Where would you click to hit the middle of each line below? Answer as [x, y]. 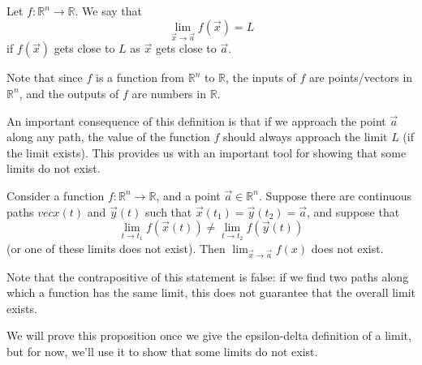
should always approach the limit [306, 137]
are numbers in [169, 93]
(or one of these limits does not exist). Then [116, 248]
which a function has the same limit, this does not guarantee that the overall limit [211, 292]
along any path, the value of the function [108, 137]
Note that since [45, 77]
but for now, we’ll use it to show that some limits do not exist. [162, 351]
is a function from [140, 77]
